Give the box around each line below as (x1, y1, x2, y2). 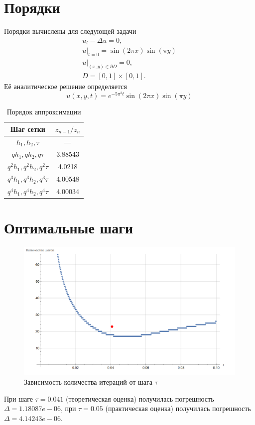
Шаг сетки (10, 123, 45, 134)
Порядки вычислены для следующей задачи (4, 26, 136, 36)
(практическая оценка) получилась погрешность (105, 403, 251, 414)
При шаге (4, 393, 33, 404)
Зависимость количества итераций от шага (24, 376, 152, 387)
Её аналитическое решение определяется (4, 81, 127, 91)
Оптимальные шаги (4, 217, 133, 238)
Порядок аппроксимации (6, 106, 81, 117)
